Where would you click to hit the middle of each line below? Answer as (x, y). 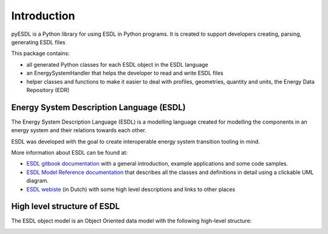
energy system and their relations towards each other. (79, 130)
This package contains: (40, 53)
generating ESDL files (38, 42)
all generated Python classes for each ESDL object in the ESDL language (118, 64)
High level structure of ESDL (66, 206)
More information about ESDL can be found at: (69, 152)
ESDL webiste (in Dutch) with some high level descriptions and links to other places (131, 189)
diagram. (37, 181)
